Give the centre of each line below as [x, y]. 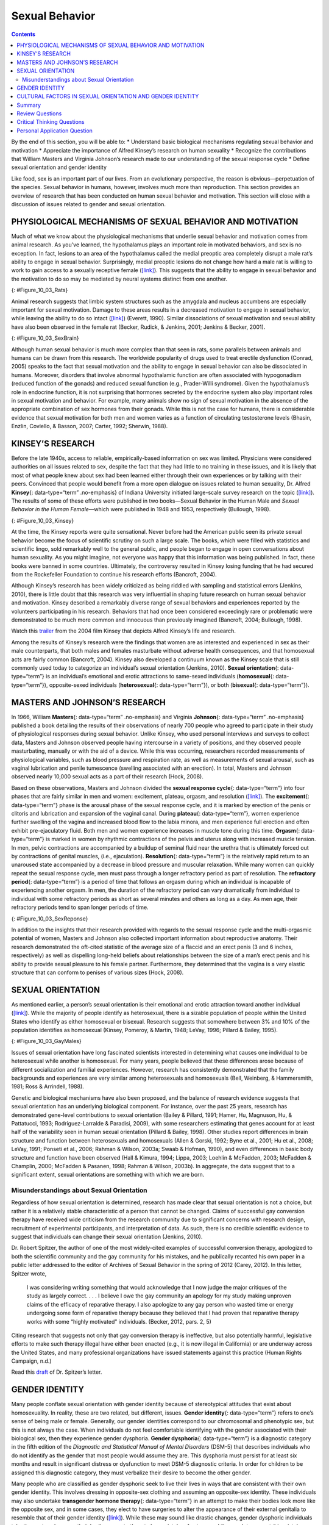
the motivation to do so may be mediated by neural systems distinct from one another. [119, 279]
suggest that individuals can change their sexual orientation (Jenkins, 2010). [107, 1237]
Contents [23, 34]
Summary [29, 105]
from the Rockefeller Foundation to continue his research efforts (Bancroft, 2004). [114, 575]
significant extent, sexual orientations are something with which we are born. [108, 1175]
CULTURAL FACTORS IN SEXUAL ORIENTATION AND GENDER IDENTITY [108, 96]
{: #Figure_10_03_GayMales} [46, 1041]
